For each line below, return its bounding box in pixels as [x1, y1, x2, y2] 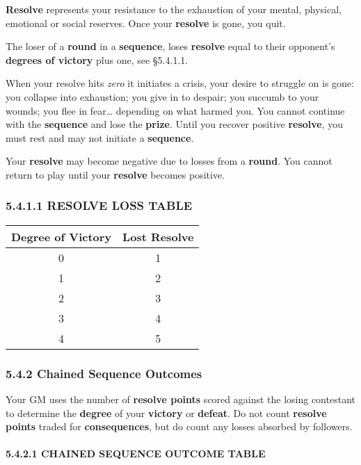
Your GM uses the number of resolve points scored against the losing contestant [6, 391, 355, 406]
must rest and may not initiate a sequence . [6, 130, 194, 145]
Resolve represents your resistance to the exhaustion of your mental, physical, [6, 2, 342, 16]
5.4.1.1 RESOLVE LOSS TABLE [6, 197, 193, 214]
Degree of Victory [11, 228, 112, 245]
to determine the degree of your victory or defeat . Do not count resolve [6, 405, 327, 420]
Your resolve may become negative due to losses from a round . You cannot [6, 154, 332, 168]
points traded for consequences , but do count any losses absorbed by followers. [6, 419, 353, 434]
